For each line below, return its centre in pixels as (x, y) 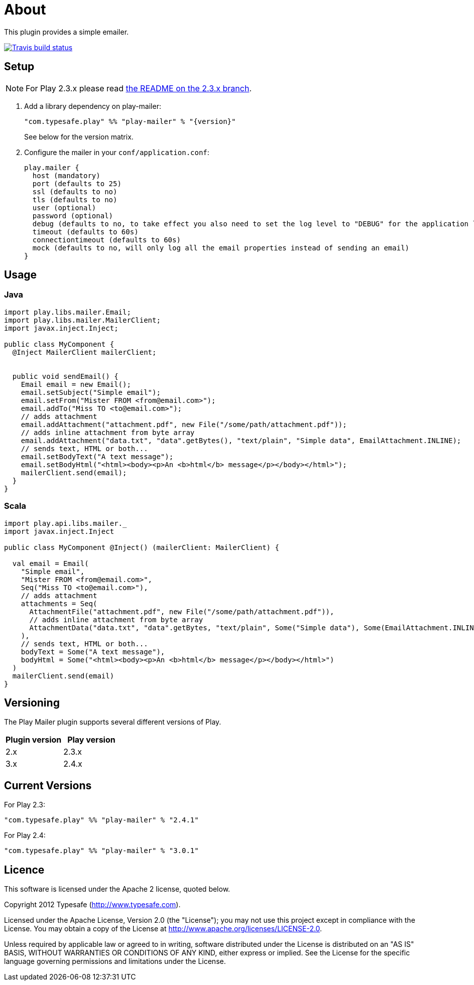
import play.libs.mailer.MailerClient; (82, 320)
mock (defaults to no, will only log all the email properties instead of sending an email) (221, 248)
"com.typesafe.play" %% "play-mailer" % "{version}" (130, 121)
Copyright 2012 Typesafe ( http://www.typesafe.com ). (92, 905)
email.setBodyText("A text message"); (97, 456)
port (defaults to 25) (77, 183)
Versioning (32, 702)
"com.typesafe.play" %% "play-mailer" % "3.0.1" (101, 851)
